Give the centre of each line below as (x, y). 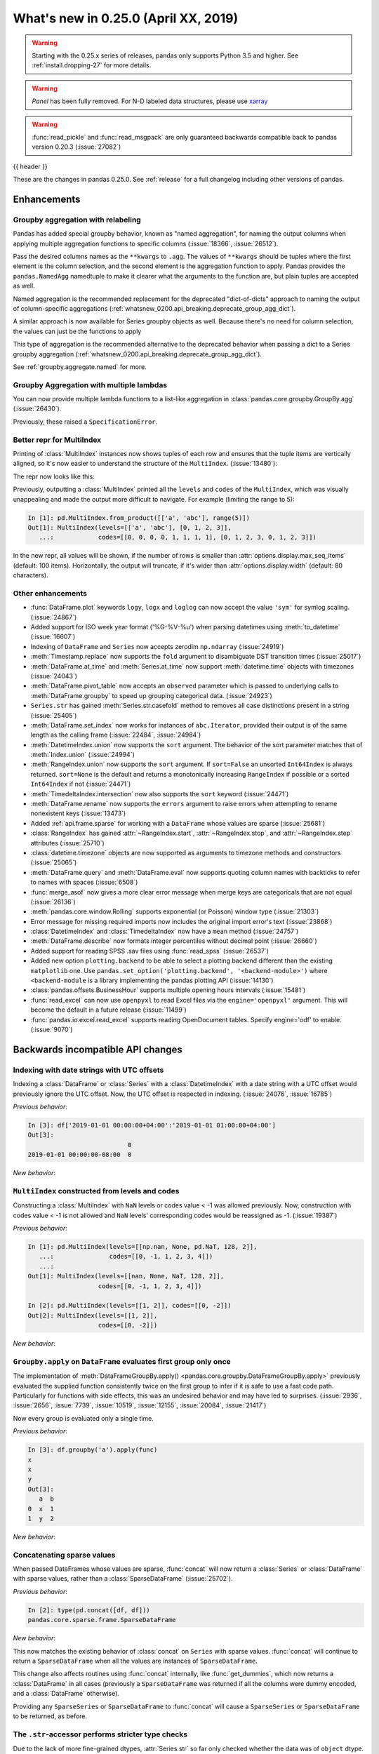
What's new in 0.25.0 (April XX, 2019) (126, 18)
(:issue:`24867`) (54, 617)
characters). (31, 575)
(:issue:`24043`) (54, 676)
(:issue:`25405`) (54, 715)
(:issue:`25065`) (54, 862)
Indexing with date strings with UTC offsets (88, 1070)
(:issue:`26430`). (37, 409)
